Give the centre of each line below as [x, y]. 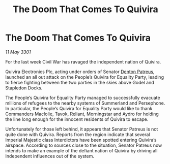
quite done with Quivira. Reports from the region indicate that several [78, 134]
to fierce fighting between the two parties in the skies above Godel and [80, 82]
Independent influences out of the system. [50, 156]
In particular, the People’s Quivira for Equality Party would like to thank [79, 108]
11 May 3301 [18, 52]
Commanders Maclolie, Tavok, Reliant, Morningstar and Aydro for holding [82, 114]
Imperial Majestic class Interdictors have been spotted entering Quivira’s [81, 140]
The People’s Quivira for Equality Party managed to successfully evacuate [83, 97]
